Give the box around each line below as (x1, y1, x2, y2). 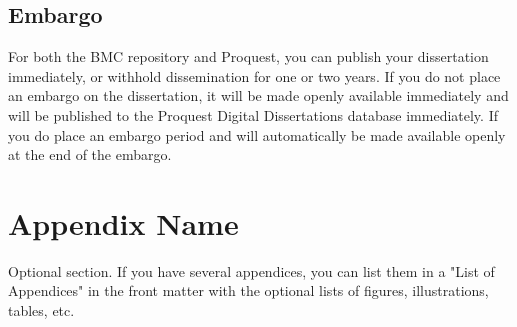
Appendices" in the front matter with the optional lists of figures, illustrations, (8, 280, 489, 301)
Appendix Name (8, 202, 239, 243)
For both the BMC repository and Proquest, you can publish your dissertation (8, 46, 489, 67)
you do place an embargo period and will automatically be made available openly (8, 124, 506, 145)
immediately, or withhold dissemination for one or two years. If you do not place (8, 65, 501, 86)
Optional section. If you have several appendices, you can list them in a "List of (8, 260, 495, 281)
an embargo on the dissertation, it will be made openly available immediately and (8, 85, 509, 106)
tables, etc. (8, 300, 75, 321)
